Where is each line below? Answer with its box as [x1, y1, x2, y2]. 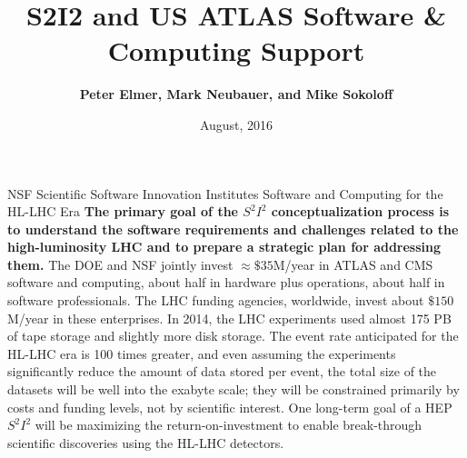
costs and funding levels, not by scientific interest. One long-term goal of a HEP [7, 397, 452, 416]
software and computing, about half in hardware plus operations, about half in [7, 273, 445, 292]
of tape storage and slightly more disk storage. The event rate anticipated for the [7, 326, 459, 345]
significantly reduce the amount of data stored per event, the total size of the [7, 362, 437, 381]
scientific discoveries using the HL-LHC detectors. [7, 433, 284, 452]
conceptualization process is [271, 202, 450, 221]
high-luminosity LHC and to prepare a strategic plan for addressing [7, 237, 442, 256]
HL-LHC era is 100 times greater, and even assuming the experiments [7, 343, 396, 363]
